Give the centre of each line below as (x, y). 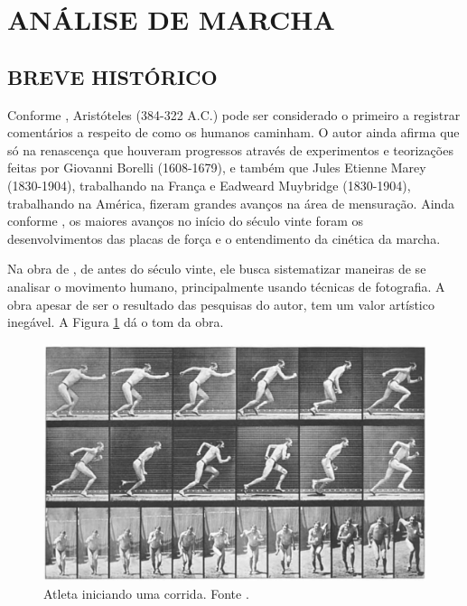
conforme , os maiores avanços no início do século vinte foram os (186, 221)
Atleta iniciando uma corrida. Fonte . (146, 593)
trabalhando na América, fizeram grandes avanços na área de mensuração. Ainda (231, 203)
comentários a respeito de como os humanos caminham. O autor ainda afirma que (233, 132)
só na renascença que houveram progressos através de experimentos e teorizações (230, 149)
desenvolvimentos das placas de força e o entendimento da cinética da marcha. (224, 238)
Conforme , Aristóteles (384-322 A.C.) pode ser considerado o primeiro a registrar (234, 114)
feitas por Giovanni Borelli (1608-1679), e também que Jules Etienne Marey (217, 168)
